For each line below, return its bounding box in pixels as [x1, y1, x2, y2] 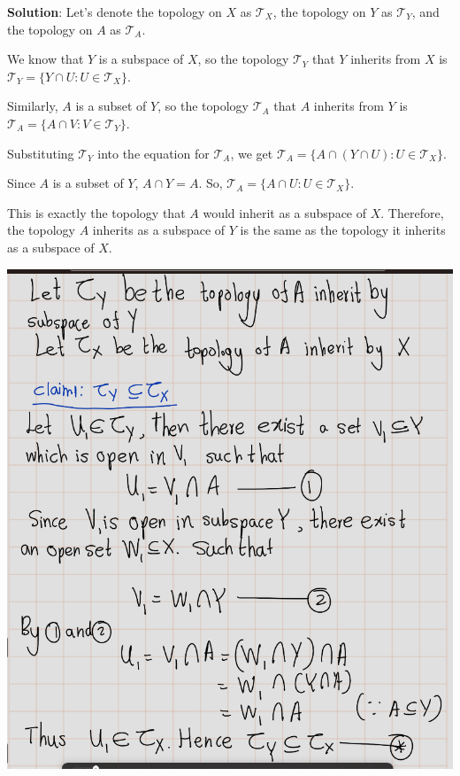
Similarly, [7, 97, 58, 115]
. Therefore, [380, 203, 444, 221]
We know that [7, 50, 84, 68]
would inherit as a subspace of [203, 203, 367, 221]
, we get [230, 144, 273, 162]
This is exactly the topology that [7, 203, 186, 221]
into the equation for [97, 144, 210, 162]
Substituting [7, 144, 74, 162]
